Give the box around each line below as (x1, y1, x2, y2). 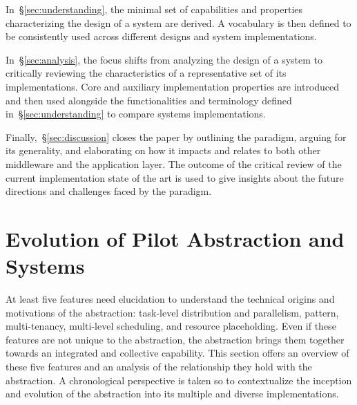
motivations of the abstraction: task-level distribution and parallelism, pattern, (6, 305, 339, 319)
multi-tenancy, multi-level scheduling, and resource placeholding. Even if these (6, 319, 336, 333)
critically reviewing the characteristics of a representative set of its (6, 66, 287, 80)
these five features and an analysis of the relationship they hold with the (6, 359, 312, 373)
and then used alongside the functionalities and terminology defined (6, 93, 292, 107)
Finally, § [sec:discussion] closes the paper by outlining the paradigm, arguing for (6, 129, 347, 144)
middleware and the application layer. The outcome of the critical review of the (6, 156, 342, 171)
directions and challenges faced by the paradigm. (6, 184, 212, 198)
